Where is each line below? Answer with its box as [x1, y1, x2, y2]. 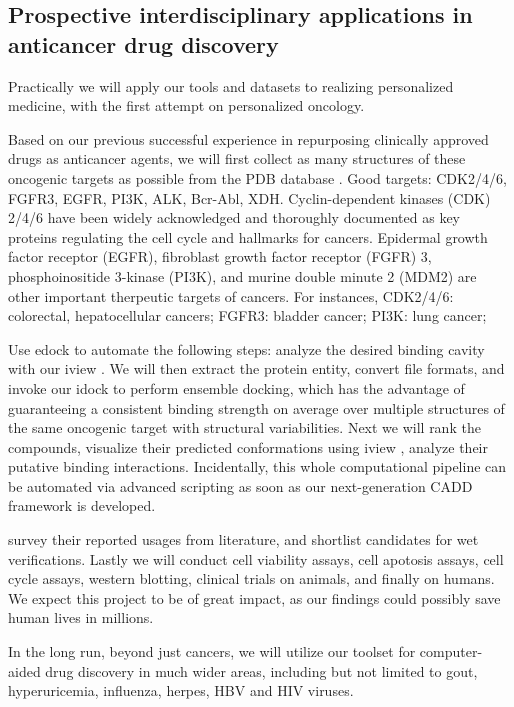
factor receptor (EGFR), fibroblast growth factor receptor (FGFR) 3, [8, 246, 432, 267]
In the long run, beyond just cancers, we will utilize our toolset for [8, 641, 416, 662]
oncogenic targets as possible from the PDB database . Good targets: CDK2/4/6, [8, 167, 507, 188]
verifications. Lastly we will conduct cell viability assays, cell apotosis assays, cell [8, 548, 504, 569]
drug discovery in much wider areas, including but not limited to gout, [45, 660, 478, 681]
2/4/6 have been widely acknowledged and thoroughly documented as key [8, 207, 461, 228]
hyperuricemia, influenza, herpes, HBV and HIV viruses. [8, 680, 354, 701]
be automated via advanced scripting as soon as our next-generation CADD [8, 475, 473, 496]
